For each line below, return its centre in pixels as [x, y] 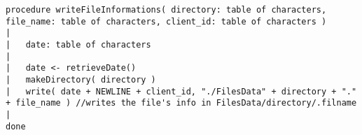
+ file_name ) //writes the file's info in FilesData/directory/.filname [181, 103]
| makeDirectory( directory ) [81, 79]
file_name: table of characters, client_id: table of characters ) [166, 21]
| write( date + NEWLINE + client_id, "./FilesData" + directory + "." [181, 91]
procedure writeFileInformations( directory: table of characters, [166, 10]
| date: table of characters [78, 44]
